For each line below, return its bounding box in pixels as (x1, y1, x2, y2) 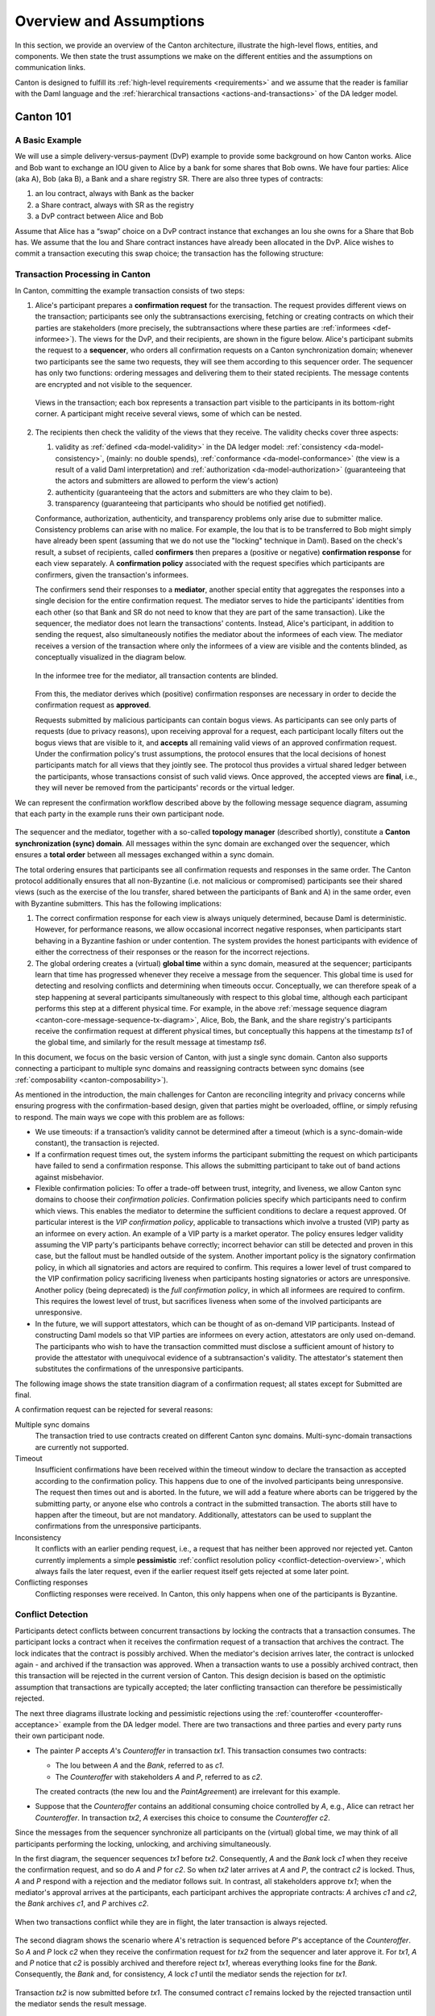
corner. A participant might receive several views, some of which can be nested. (35, 409, 302, 419)
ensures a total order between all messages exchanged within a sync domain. (14, 850, 275, 860)
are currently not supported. (35, 1442, 129, 1452)
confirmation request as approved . (35, 700, 151, 710)
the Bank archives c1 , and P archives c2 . (14, 1899, 149, 1909)
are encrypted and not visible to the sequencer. (35, 379, 193, 389)
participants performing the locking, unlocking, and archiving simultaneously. (14, 1839, 271, 1848)
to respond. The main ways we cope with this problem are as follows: (14, 1112, 245, 1122)
